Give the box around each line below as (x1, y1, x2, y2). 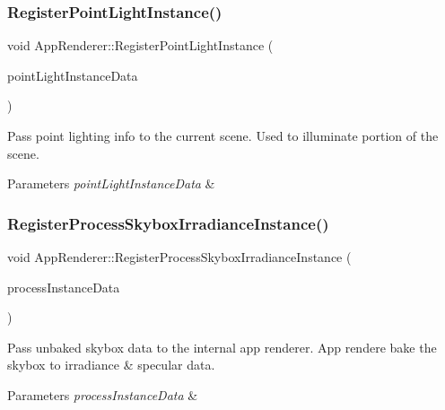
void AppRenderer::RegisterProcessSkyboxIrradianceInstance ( (7, 248, 352, 266)
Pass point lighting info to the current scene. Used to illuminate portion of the (7, 126, 439, 144)
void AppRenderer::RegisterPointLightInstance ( (7, 36, 274, 55)
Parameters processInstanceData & (7, 385, 198, 404)
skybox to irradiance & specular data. (7, 355, 215, 374)
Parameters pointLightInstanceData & (7, 174, 215, 193)
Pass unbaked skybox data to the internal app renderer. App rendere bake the (7, 337, 437, 356)
